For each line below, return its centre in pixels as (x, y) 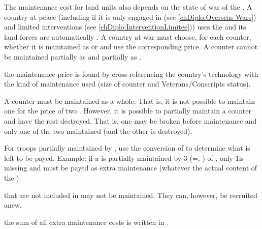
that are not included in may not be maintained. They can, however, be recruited (131, 195)
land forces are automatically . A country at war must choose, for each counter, (128, 36)
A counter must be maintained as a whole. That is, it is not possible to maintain (129, 101)
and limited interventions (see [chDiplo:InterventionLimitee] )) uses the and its (125, 27)
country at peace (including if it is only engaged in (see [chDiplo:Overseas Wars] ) (130, 17)
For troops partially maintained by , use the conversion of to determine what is (127, 148)
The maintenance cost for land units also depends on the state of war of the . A (128, 7)
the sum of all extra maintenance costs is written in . (87, 222)
